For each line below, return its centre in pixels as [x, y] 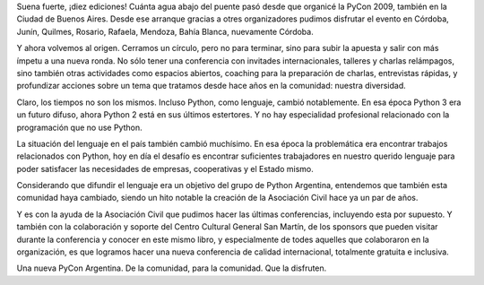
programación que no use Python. [79, 127]
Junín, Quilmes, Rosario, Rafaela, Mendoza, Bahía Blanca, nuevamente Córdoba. [165, 31]
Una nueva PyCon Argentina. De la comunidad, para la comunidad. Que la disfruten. [172, 268]
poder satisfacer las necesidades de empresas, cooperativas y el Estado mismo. [165, 168]
